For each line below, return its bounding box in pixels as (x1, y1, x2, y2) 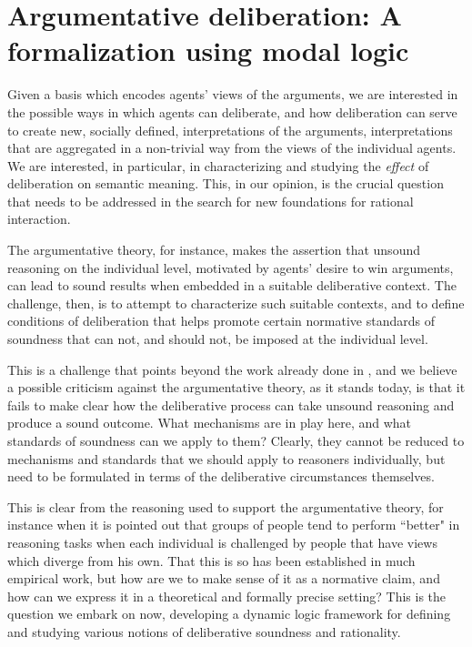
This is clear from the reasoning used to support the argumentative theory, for (7, 497, 444, 516)
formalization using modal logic (7, 32, 409, 69)
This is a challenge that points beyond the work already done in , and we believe (7, 359, 457, 379)
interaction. (7, 209, 71, 228)
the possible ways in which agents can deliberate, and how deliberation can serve (7, 102, 457, 121)
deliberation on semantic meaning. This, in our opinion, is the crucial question (7, 174, 444, 193)
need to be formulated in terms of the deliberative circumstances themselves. (7, 467, 435, 486)
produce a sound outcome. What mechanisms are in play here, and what (7, 413, 412, 432)
